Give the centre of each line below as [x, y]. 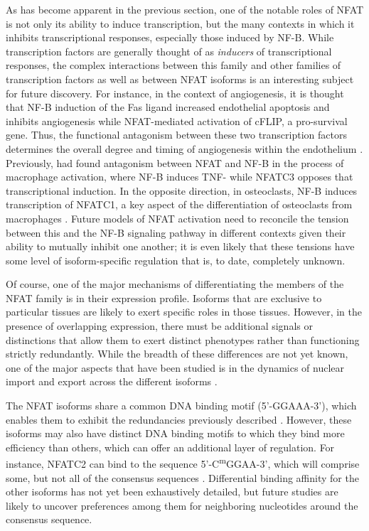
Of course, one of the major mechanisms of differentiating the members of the [175, 284]
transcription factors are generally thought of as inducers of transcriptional [169, 51]
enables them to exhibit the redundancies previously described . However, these [179, 419]
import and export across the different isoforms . [112, 381]
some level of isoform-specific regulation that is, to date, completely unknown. [176, 260]
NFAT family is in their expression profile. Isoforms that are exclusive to [164, 297]
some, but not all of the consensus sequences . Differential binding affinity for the [182, 477]
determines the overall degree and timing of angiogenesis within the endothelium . [184, 148]
